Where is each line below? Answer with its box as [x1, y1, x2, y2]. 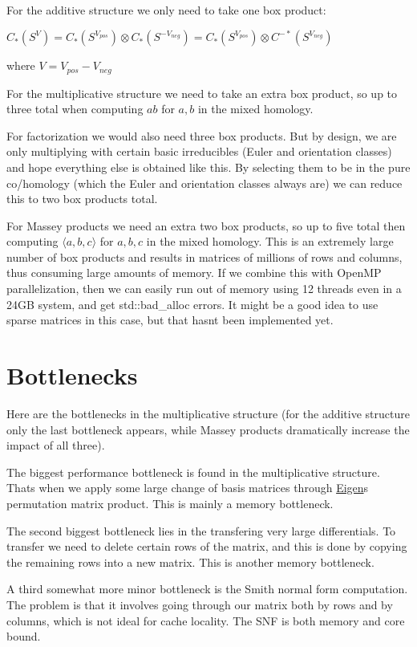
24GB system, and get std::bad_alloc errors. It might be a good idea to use [6, 295, 379, 312]
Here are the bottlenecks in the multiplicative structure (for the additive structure [6, 405, 410, 421]
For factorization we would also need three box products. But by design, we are [6, 127, 397, 144]
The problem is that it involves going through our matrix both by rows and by [6, 596, 393, 612]
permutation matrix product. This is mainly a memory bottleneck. [6, 494, 334, 511]
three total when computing [6, 100, 144, 117]
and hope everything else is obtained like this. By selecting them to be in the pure [6, 158, 411, 175]
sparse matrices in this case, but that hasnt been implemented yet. [6, 311, 334, 328]
